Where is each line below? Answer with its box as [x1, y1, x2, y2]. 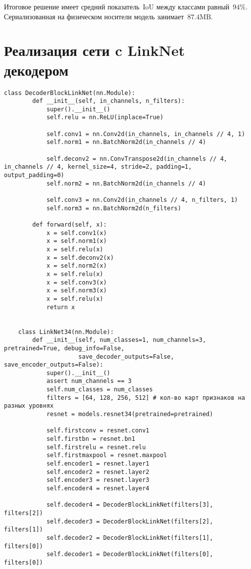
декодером [4, 59, 69, 80]
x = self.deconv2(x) [46, 254, 114, 261]
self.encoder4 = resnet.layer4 [46, 485, 150, 492]
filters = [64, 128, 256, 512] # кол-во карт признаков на [46, 394, 245, 401]
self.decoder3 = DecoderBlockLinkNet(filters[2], [46, 518, 213, 525]
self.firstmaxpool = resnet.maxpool [46, 452, 167, 459]
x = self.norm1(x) [46, 237, 107, 245]
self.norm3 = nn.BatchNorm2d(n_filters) [46, 204, 181, 212]
